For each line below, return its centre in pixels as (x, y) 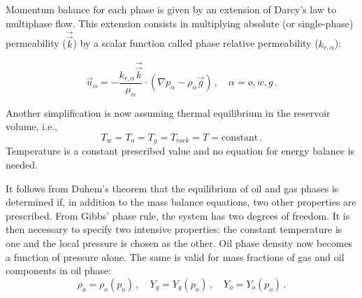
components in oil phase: (59, 270)
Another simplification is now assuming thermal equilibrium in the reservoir (168, 112)
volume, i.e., (31, 126)
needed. (22, 165)
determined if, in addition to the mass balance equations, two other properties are (181, 202)
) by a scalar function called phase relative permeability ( (196, 43)
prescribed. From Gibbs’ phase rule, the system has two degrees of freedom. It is (178, 215)
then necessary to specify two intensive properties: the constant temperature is (174, 229)
